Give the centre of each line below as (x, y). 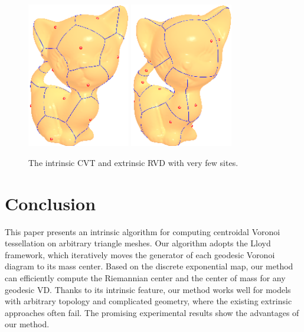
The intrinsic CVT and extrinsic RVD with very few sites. (133, 162)
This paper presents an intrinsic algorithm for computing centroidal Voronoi (143, 231)
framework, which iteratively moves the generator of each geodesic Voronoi (140, 254)
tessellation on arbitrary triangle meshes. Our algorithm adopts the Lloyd (138, 243)
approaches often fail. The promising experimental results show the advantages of (152, 312)
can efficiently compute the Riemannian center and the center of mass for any (145, 278)
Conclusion (50, 203)
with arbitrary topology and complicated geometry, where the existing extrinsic (148, 301)
